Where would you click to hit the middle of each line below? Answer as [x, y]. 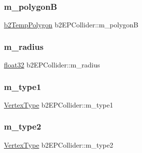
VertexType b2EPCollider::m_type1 [59, 104]
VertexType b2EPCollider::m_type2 [59, 144]
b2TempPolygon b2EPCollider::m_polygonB [71, 25]
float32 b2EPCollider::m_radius [52, 65]
